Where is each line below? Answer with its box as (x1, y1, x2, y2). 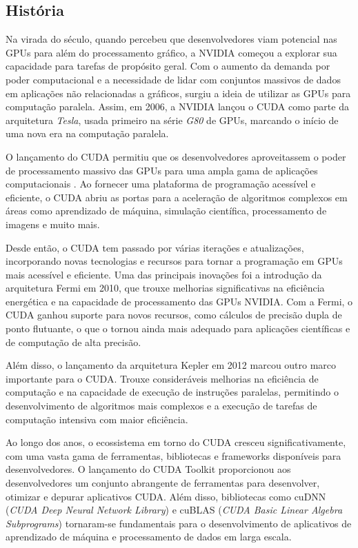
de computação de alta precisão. (6, 334, 141, 349)
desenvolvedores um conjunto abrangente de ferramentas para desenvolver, (6, 476, 320, 490)
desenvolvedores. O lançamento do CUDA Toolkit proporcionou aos (6, 462, 291, 476)
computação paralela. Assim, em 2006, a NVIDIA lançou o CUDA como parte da (6, 99, 349, 114)
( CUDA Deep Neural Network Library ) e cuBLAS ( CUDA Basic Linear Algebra (6, 503, 343, 517)
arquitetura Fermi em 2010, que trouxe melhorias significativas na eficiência (6, 281, 325, 295)
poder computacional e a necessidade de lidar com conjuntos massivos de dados (6, 72, 341, 86)
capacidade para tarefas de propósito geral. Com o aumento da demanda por (6, 59, 330, 73)
